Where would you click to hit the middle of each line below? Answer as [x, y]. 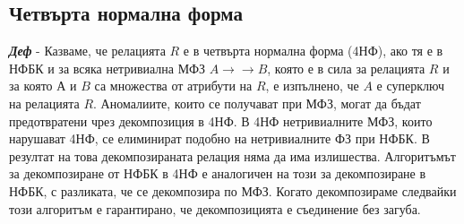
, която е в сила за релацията [346, 68]
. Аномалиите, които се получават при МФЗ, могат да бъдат [257, 103]
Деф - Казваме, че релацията [87, 51]
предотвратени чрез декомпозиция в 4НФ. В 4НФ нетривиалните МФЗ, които [221, 121]
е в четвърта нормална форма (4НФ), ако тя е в [313, 51]
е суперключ [410, 86]
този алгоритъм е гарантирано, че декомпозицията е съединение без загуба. [215, 208]
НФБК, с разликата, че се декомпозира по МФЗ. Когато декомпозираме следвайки [233, 190]
